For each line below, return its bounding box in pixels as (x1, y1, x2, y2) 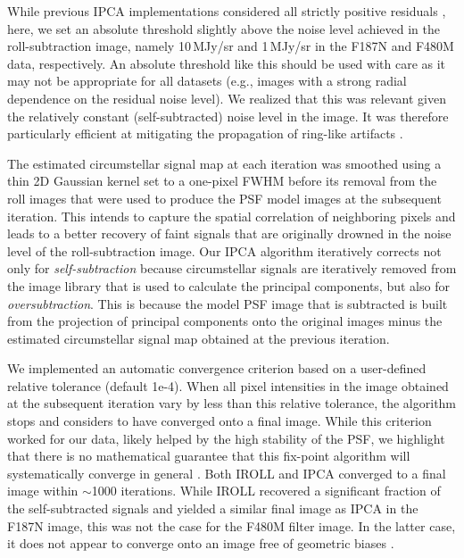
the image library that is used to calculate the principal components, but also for (7, 276, 450, 295)
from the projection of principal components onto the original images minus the (7, 312, 443, 330)
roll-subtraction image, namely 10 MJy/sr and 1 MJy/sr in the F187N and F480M (7, 37, 454, 55)
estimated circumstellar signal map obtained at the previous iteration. (7, 329, 390, 347)
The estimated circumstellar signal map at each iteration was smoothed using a (7, 154, 442, 172)
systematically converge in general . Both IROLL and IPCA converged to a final (7, 463, 446, 482)
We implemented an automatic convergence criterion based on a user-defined (7, 359, 427, 378)
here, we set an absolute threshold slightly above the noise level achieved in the (7, 19, 440, 37)
